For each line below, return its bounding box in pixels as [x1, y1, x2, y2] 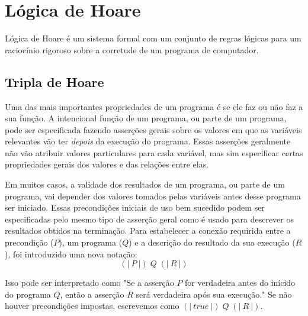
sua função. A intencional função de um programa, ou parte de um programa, [5, 112, 287, 124]
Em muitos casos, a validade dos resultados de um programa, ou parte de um [5, 178, 285, 191]
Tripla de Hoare [5, 72, 104, 91]
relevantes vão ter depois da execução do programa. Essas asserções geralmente [5, 135, 291, 147]
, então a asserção [60, 288, 124, 300]
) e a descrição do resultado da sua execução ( [129, 236, 296, 249]
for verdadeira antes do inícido [185, 276, 296, 289]
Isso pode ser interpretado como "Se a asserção [5, 276, 174, 289]
